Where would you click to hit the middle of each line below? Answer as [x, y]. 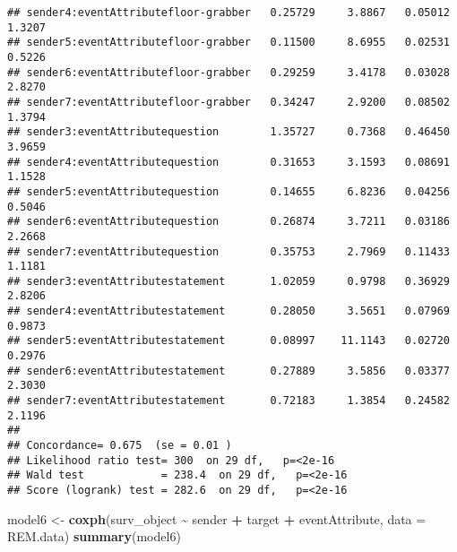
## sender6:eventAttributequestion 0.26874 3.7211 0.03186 [228, 222]
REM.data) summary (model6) [94, 536]
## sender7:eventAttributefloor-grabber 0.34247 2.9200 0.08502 [228, 102]
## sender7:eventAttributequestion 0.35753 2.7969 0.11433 [228, 251]
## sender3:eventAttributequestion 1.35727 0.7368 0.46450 [228, 132]
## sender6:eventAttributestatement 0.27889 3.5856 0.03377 [228, 371]
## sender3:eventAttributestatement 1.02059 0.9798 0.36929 [228, 281]
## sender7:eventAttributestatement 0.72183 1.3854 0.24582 [228, 401]
